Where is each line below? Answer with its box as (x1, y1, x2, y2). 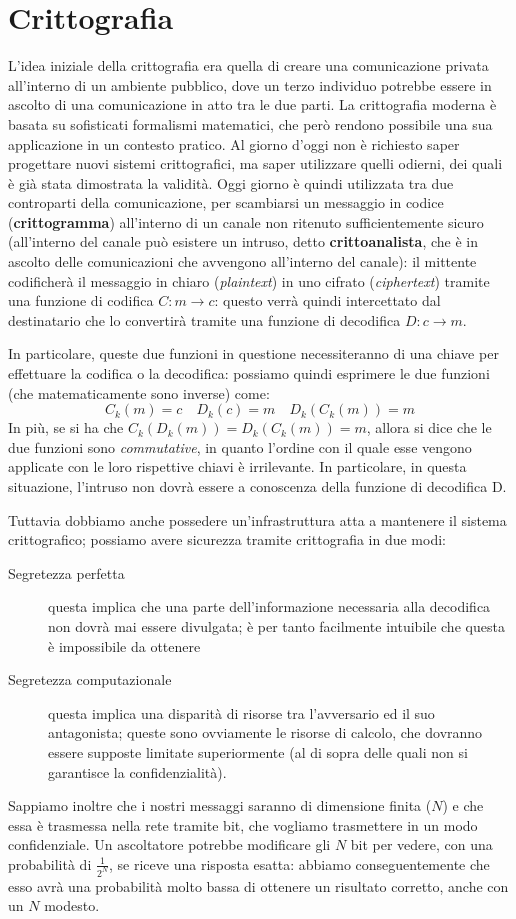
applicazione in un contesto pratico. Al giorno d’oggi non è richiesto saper (8, 133, 460, 154)
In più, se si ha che (8, 417, 124, 438)
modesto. (44, 895, 100, 916)
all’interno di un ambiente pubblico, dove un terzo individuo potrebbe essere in (8, 74, 492, 95)
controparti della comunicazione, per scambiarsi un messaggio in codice (8, 192, 444, 213)
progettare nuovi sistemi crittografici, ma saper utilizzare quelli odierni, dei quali (8, 153, 503, 174)
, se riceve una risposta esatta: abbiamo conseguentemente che (109, 853, 490, 874)
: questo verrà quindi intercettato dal (214, 290, 441, 311)
